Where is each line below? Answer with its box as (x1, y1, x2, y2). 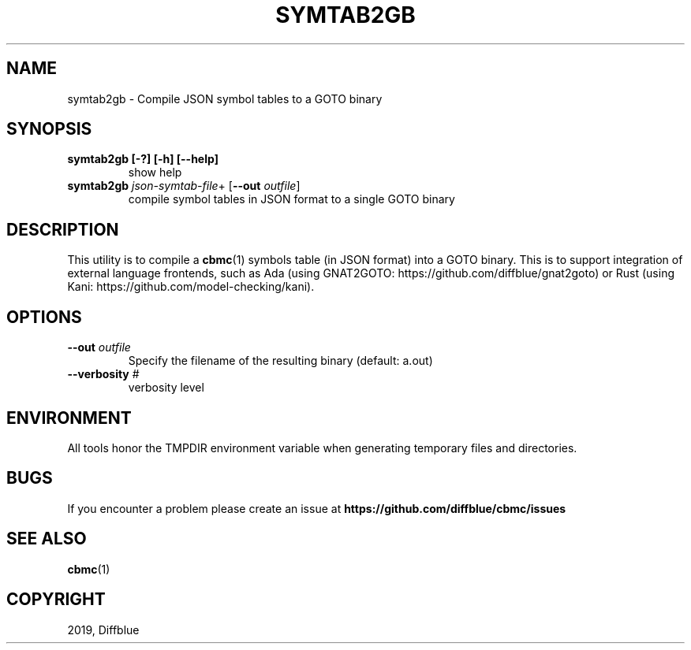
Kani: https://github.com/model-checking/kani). (67, 280, 315, 294)
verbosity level (128, 381, 204, 395)
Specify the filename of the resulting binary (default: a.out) (128, 354, 433, 368)
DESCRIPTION (6, 219, 119, 240)
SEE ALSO (6, 529, 87, 549)
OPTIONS (6, 306, 82, 327)
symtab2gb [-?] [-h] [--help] (67, 152, 219, 166)
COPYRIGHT (6, 589, 106, 610)
